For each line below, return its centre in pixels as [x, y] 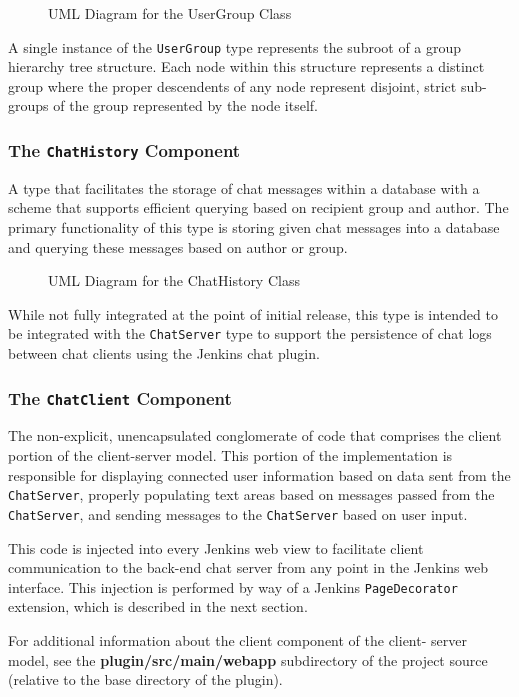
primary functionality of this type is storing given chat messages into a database [254, 227]
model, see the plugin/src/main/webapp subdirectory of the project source [248, 659]
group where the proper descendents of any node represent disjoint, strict [232, 85]
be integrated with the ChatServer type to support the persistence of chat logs [250, 333]
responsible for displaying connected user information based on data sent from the [259, 474]
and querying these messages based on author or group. [178, 246]
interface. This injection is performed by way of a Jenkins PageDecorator [233, 586]
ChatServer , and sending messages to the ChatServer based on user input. [238, 513]
